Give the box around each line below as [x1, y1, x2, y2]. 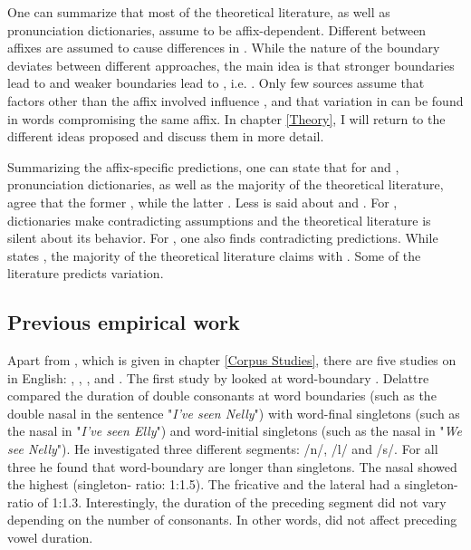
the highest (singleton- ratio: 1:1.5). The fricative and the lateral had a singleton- [7, 475, 458, 494]
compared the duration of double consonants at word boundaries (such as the [7, 386, 437, 405]
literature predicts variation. [7, 264, 164, 283]
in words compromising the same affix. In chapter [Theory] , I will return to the [7, 109, 446, 128]
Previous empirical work [7, 308, 240, 336]
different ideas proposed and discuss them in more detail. [7, 127, 324, 146]
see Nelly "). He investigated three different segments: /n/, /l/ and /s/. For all [7, 439, 438, 458]
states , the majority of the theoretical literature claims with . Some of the [7, 246, 421, 265]
